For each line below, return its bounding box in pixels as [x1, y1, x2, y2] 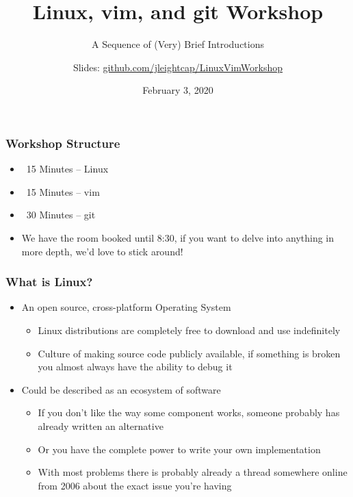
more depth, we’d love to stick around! [21, 244, 183, 258]
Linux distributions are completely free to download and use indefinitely [38, 322, 341, 337]
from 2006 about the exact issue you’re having [38, 478, 232, 492]
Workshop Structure [5, 134, 120, 151]
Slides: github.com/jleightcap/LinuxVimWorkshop [73, 60, 283, 74]
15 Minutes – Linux [26, 162, 109, 176]
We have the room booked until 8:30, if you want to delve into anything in [21, 230, 335, 244]
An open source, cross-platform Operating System [21, 300, 231, 314]
